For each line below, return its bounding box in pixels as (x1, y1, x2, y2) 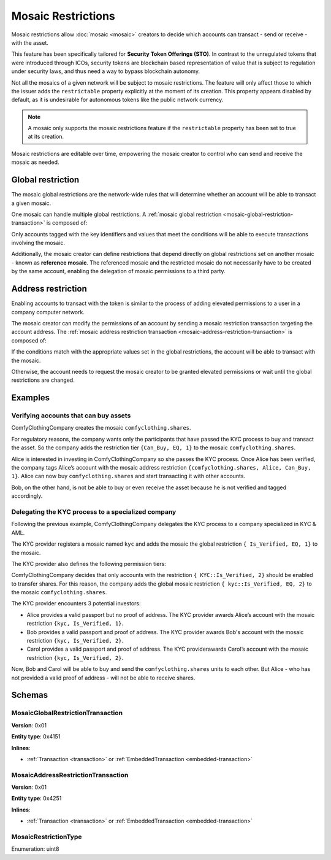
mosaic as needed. (11, 158, 59, 166)
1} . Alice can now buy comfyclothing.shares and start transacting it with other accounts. (11, 473, 245, 480)
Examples (11, 393, 50, 403)
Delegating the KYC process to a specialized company (11, 507, 177, 516)
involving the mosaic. (11, 239, 66, 247)
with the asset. (11, 39, 49, 46)
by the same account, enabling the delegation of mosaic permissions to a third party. (11, 268, 226, 275)
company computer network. (11, 308, 85, 316)
